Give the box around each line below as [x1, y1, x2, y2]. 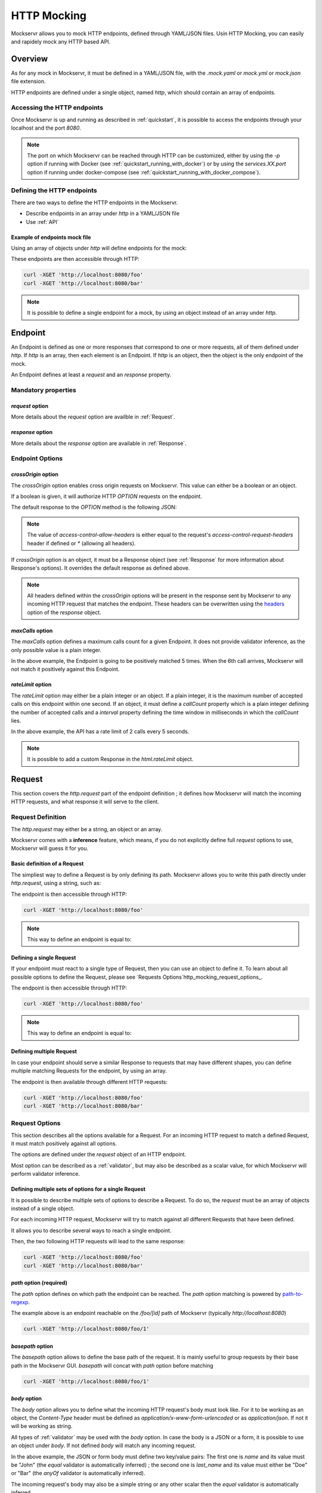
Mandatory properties [11, 386, 77, 394]
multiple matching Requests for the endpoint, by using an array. [11, 1067, 167, 1074]
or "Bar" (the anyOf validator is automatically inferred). [11, 1470, 145, 1477]
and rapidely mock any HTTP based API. [11, 38, 111, 45]
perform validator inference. [11, 1171, 80, 1178]
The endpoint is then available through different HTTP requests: [11, 1078, 168, 1085]
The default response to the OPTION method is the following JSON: [11, 503, 177, 511]
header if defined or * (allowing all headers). [27, 539, 136, 546]
